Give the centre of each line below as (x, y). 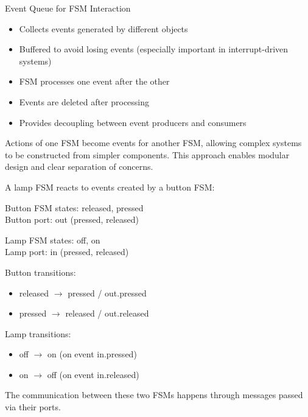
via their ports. (33, 407)
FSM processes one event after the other (94, 81)
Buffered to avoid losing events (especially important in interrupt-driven (154, 49)
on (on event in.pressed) (92, 354)
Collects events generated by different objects (103, 28)
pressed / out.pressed (107, 293)
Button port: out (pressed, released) (72, 219)
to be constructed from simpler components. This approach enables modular (147, 154)
